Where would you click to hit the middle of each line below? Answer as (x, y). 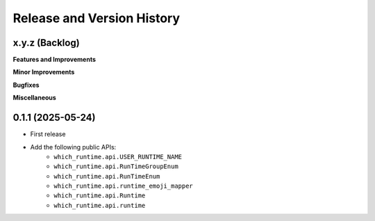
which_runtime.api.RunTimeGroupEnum (116, 166)
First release (48, 134)
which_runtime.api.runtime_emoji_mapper (124, 186)
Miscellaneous (35, 98)
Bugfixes (26, 85)
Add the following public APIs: (73, 147)
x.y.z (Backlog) (46, 43)
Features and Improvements (55, 60)
